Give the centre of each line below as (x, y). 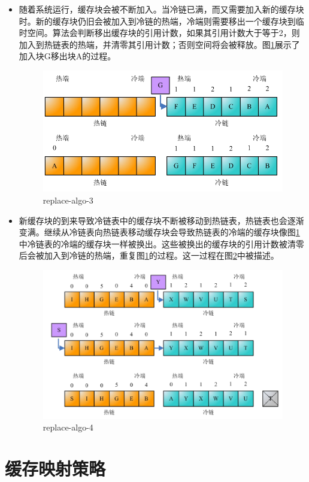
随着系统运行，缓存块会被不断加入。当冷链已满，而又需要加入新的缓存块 (161, 9)
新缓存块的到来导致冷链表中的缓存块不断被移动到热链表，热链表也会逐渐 (161, 220)
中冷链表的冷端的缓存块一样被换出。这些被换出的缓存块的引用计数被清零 (161, 243)
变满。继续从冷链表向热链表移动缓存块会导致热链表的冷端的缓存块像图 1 (159, 232)
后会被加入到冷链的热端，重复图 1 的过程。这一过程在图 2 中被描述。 (149, 255)
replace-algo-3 (68, 200)
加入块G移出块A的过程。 (67, 56)
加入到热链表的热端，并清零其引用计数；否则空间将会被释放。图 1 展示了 (159, 44)
